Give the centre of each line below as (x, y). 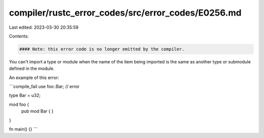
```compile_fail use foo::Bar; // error (44, 87)
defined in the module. (32, 69)
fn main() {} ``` (23, 129)
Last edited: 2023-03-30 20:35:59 (44, 27)
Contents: (19, 36)
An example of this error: (34, 78)
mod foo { (19, 104)
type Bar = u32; (25, 96)
